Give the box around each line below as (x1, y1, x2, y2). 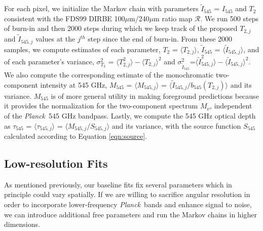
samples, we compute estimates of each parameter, (4, 44, 161, 54)
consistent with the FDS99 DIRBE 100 (4, 13, 125, 23)
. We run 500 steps (200, 13, 259, 23)
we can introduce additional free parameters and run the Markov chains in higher (4, 209, 257, 219)
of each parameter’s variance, (4, 56, 94, 66)
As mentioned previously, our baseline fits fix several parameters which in (4, 179, 232, 189)
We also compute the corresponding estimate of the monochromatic (4, 69, 214, 80)
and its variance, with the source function (111, 120, 241, 131)
